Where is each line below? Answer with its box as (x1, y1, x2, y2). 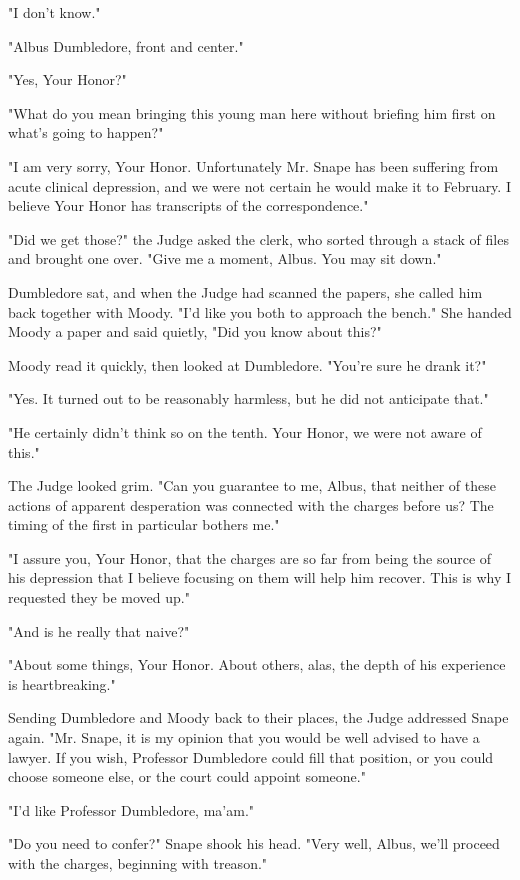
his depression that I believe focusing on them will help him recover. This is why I (8, 567, 511, 588)
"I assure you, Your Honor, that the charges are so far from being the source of (8, 547, 492, 568)
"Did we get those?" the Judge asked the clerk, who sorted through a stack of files (8, 228, 509, 249)
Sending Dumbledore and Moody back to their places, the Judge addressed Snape (8, 707, 509, 728)
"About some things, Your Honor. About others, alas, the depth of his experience (8, 654, 506, 675)
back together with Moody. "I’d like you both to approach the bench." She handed (8, 301, 512, 322)
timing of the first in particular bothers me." (8, 514, 280, 535)
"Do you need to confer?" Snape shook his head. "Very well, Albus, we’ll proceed (8, 833, 500, 854)
